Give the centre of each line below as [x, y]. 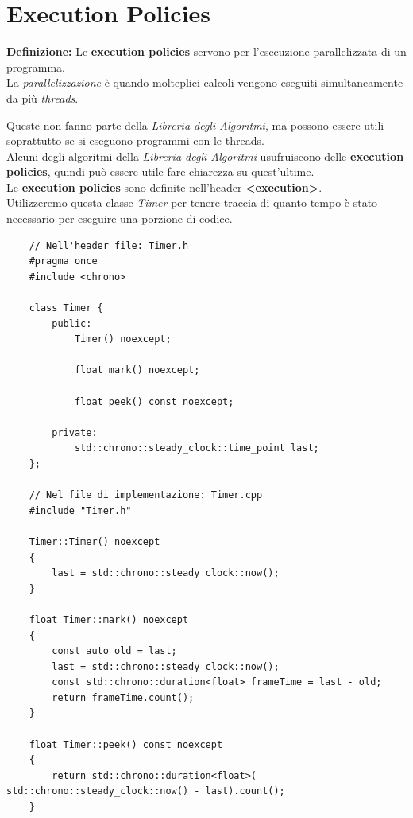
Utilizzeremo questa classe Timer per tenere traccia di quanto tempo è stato [192, 203]
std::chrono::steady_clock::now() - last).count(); [146, 791]
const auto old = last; [114, 651]
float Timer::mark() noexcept [109, 619]
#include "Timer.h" [80, 510]
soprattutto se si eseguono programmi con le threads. [135, 140]
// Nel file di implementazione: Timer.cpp [146, 495]
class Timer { [66, 308]
